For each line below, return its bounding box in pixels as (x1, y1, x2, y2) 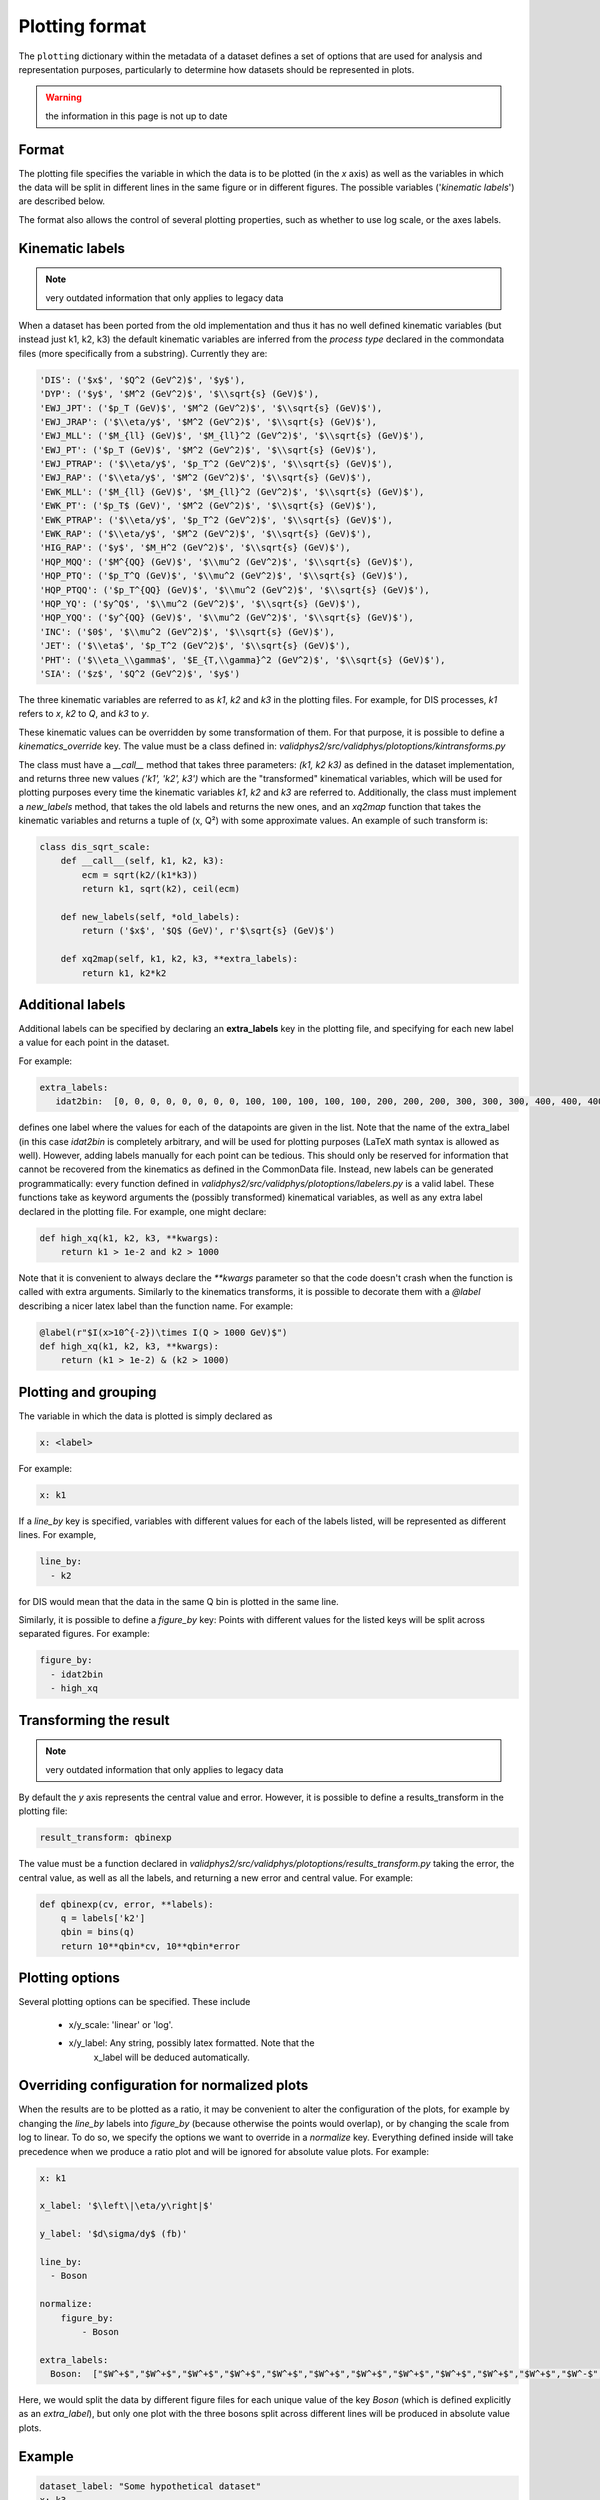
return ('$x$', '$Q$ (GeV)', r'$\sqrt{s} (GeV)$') (81, 925, 335, 937)
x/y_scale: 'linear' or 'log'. (68, 2018, 174, 2030)
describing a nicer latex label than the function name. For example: (18, 1300, 294, 1312)
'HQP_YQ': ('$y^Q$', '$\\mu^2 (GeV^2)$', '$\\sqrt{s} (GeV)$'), (39, 598, 362, 609)
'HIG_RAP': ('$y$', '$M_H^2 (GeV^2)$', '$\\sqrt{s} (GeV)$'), (39, 542, 351, 554)
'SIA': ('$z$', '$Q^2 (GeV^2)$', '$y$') (39, 668, 240, 679)
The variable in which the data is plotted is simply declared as (18, 1410, 273, 1422)
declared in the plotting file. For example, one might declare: (18, 1205, 267, 1217)
